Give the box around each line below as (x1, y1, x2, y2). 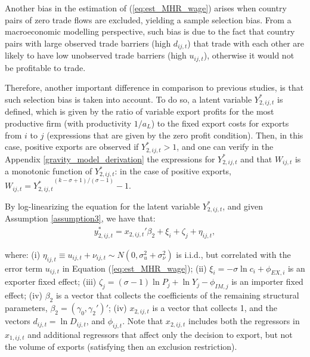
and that (240, 152, 272, 165)
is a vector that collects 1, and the (152, 301, 277, 314)
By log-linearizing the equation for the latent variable (5, 199, 200, 212)
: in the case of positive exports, (114, 165, 231, 177)
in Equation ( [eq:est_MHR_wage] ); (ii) (62, 261, 207, 274)
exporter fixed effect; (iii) (5, 275, 97, 288)
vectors (5, 315, 30, 327)
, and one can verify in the (176, 140, 274, 153)
